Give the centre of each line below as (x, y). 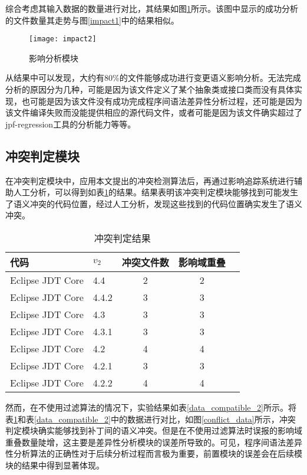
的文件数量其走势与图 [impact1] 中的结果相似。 (92, 20)
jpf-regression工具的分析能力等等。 (71, 124)
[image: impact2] (63, 39)
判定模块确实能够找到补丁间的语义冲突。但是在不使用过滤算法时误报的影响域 (154, 430)
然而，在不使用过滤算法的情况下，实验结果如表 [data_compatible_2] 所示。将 (151, 407)
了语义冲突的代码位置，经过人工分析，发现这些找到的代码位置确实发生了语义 (154, 203)
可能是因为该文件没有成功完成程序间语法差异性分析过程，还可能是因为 (166, 101)
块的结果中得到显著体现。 (55, 465)
